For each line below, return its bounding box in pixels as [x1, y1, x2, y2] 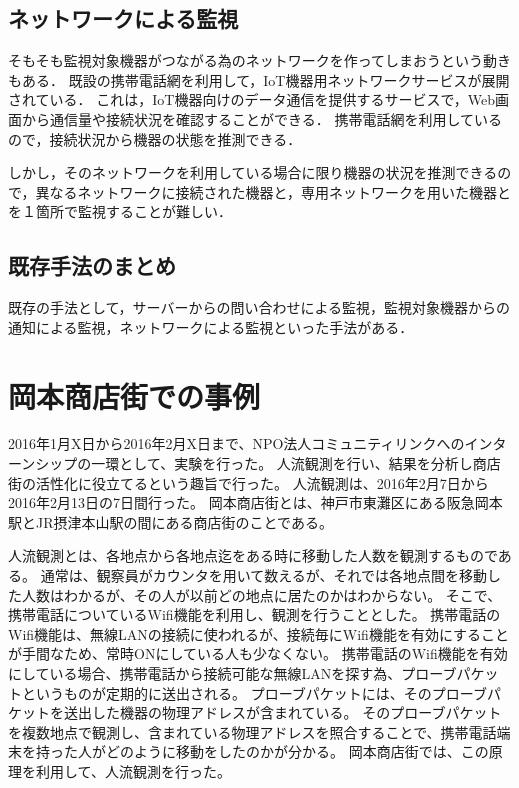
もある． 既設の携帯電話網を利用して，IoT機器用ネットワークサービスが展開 [8, 69, 510, 90]
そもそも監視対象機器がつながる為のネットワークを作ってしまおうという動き [8, 50, 512, 71]
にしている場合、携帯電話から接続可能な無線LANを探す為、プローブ [8, 663, 457, 683]
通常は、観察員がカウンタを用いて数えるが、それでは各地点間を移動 [40, 565, 488, 586]
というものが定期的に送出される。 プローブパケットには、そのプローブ [21, 682, 487, 703]
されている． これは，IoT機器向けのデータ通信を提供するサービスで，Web [8, 89, 496, 110]
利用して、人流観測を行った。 [35, 760, 231, 781]
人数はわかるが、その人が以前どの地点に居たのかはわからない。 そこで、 [21, 584, 502, 605]
